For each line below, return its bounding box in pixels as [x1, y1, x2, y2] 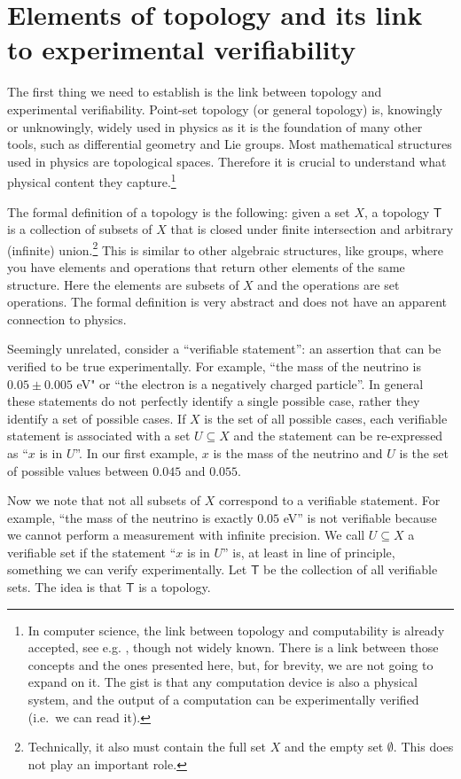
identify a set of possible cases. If [7, 409, 186, 427]
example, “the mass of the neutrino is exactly [7, 508, 254, 526]
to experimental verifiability [7, 31, 356, 67]
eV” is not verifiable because [283, 508, 437, 526]
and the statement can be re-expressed [233, 426, 443, 445]
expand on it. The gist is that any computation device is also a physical [27, 673, 418, 691]
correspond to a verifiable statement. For [218, 491, 441, 510]
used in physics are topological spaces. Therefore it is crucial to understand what [7, 152, 447, 170]
